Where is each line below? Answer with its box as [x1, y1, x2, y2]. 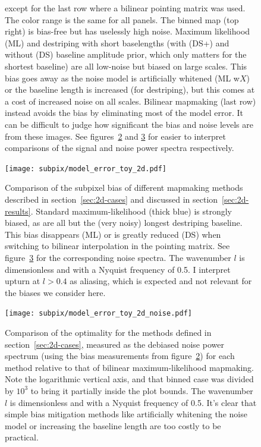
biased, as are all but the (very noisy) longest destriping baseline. [5, 216, 243, 229]
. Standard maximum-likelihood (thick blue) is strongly [30, 204, 232, 217]
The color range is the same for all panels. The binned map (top [5, 13, 239, 26]
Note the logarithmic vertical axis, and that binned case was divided [5, 373, 254, 385]
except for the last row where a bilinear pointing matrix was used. [5, 2, 246, 14]
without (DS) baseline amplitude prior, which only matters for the [5, 48, 247, 61]
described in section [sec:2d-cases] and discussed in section [5, 193, 218, 205]
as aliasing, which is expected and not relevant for [70, 275, 252, 287]
